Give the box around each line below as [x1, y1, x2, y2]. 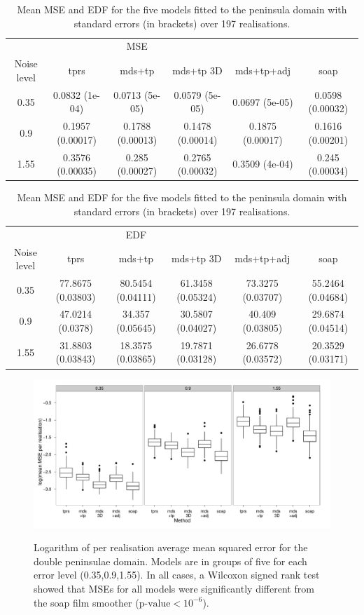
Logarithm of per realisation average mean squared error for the [34, 540, 308, 555]
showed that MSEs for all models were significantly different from [34, 581, 314, 595]
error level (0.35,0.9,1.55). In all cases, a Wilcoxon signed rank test [34, 567, 320, 582]
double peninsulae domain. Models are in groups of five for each [34, 553, 307, 568]
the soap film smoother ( [34, 595, 139, 609]
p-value [139, 598, 171, 609]
